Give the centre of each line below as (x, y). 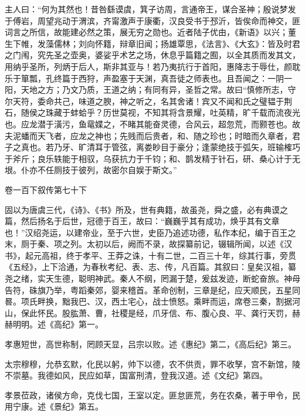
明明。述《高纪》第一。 (58, 324)
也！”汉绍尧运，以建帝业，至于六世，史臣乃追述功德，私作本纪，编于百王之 (150, 232)
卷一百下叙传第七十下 (46, 189)
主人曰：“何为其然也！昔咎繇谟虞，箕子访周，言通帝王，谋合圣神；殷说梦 (146, 9)
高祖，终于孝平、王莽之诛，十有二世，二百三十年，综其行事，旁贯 (169, 255)
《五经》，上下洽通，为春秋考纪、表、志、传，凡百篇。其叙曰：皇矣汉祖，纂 (150, 267)
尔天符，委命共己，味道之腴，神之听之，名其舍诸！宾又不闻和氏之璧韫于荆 (148, 101)
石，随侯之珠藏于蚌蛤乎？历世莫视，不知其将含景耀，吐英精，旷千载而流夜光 (152, 112)
